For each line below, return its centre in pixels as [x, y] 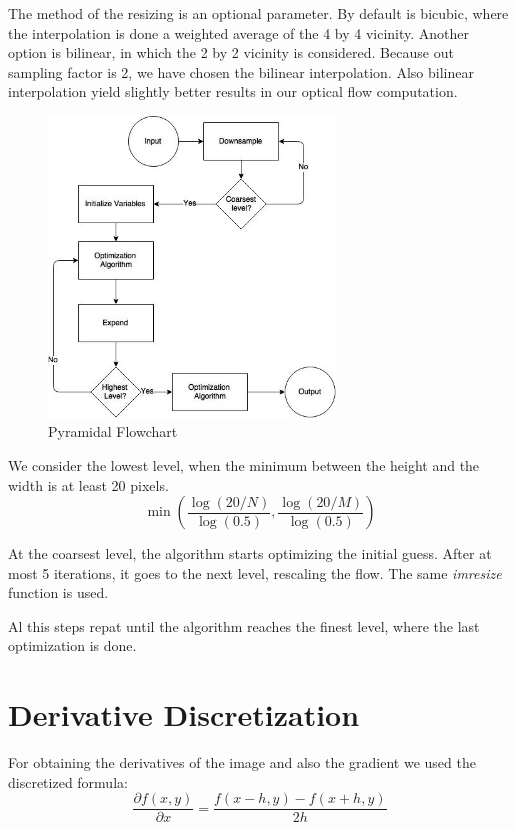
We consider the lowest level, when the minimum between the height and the [244, 464]
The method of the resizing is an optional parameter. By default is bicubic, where [258, 13]
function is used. [58, 592]
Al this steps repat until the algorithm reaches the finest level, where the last [244, 625]
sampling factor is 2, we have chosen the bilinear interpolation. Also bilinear [241, 71]
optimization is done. [72, 645]
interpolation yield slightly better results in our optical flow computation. [233, 91]
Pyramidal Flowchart [113, 431]
